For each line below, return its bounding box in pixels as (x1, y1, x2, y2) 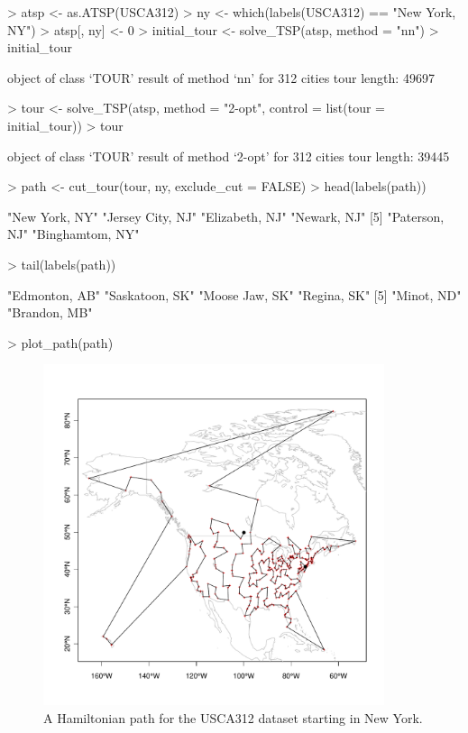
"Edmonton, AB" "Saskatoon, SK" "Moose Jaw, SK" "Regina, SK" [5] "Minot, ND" (7, 285, 462, 304)
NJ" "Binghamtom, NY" (7, 224, 140, 243)
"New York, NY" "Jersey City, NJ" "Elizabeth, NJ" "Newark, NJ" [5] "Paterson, (7, 206, 445, 225)
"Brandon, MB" (7, 303, 93, 322)
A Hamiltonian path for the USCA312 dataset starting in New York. (43, 708, 423, 727)
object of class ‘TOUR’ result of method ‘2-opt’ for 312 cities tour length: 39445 (7, 146, 450, 165)
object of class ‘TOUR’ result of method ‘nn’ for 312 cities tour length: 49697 (7, 68, 435, 87)
